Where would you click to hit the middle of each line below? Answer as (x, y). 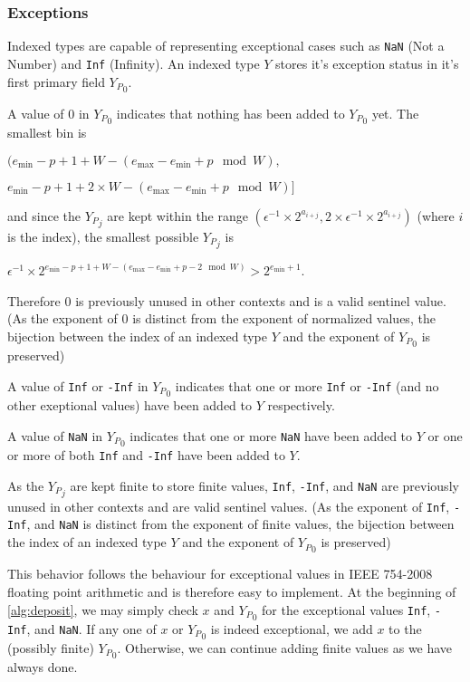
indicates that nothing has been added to (230, 113)
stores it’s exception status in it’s (367, 63)
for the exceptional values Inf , (346, 609)
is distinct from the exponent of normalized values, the (284, 318)
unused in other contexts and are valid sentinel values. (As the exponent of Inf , (229, 506)
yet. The (395, 113)
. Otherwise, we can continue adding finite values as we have (285, 648)
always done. (43, 667)
